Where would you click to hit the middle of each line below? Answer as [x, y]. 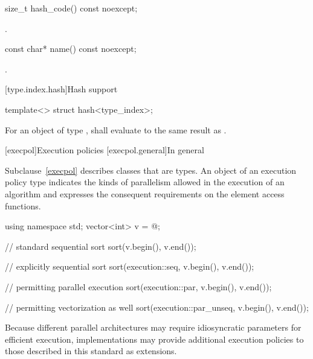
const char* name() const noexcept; [71, 49]
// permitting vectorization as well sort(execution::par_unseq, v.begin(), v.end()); [157, 307]
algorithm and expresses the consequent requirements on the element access [145, 193]
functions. [23, 205]
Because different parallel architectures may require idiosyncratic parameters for [153, 327]
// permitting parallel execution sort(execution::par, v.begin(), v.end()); [138, 286]
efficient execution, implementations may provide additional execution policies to [154, 339]
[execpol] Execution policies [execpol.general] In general [105, 150]
